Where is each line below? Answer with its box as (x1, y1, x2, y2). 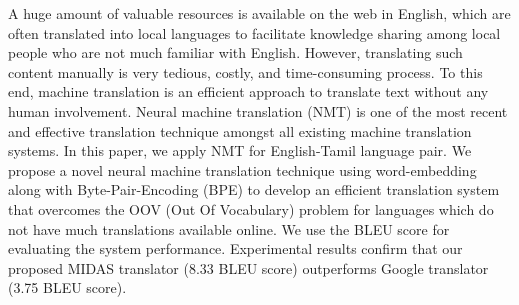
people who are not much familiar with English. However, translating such (8, 42, 463, 63)
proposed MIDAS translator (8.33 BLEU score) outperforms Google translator (8, 257, 489, 278)
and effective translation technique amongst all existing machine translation (8, 120, 472, 141)
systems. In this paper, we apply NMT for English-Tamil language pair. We (8, 140, 472, 161)
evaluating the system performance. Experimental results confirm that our (8, 238, 463, 259)
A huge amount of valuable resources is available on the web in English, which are (8, 3, 511, 23)
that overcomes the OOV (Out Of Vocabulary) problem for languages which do (8, 198, 494, 219)
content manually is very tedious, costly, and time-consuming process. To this (8, 61, 483, 82)
